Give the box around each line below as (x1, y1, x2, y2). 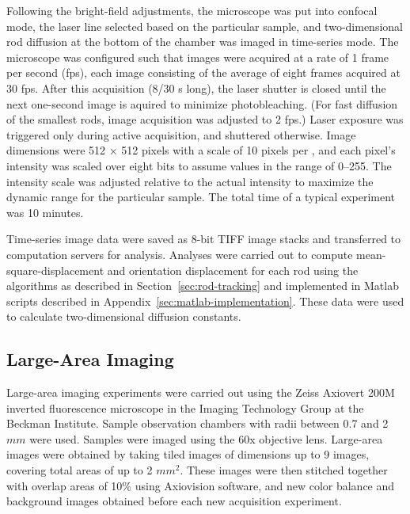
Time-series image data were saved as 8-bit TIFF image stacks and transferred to (6, 230, 401, 247)
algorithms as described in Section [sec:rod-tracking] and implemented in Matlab (6, 277, 399, 294)
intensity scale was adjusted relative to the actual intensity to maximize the (6, 173, 374, 189)
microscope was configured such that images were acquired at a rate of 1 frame (6, 48, 389, 65)
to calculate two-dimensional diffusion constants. (6, 308, 241, 325)
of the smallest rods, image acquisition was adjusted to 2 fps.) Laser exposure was (6, 111, 404, 128)
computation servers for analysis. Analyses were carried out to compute (6, 246, 353, 262)
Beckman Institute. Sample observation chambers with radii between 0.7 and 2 (6, 415, 389, 432)
